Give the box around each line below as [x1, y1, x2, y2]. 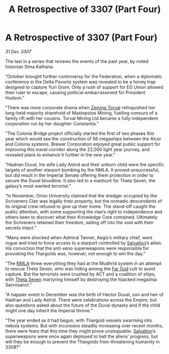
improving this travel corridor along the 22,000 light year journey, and [5, 146, 150, 152]
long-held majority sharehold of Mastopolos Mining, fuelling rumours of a [5, 110, 157, 116]
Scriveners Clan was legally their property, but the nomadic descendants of [5, 198, 162, 204]
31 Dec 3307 [5, 48, 32, 54]
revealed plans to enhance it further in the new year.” [5, 152, 116, 158]
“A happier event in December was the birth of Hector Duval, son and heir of [5, 291, 164, 298]
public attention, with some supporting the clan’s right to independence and [5, 208, 162, 215]
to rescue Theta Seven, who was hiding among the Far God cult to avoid [5, 265, 155, 271]
